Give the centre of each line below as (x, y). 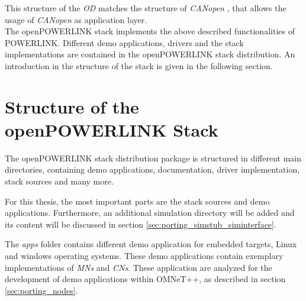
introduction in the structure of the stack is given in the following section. (139, 65)
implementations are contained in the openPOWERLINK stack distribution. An (150, 54)
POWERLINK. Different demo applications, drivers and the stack (124, 42)
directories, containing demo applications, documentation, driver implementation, (152, 169)
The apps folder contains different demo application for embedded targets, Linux (151, 244)
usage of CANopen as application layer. (76, 19)
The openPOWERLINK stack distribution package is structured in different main (153, 158)
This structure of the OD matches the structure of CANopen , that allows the (146, 8)
